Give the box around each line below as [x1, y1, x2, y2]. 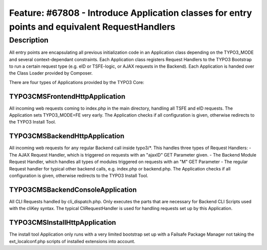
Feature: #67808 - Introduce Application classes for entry [9, 7, 252, 18]
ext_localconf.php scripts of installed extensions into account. [9, 238, 135, 244]
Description [9, 36, 49, 44]
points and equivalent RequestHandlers [9, 21, 176, 32]
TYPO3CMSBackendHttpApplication [9, 132, 125, 140]
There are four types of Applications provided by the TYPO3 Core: [9, 79, 144, 85]
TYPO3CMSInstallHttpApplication [9, 218, 116, 227]
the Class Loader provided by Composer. [9, 70, 93, 76]
